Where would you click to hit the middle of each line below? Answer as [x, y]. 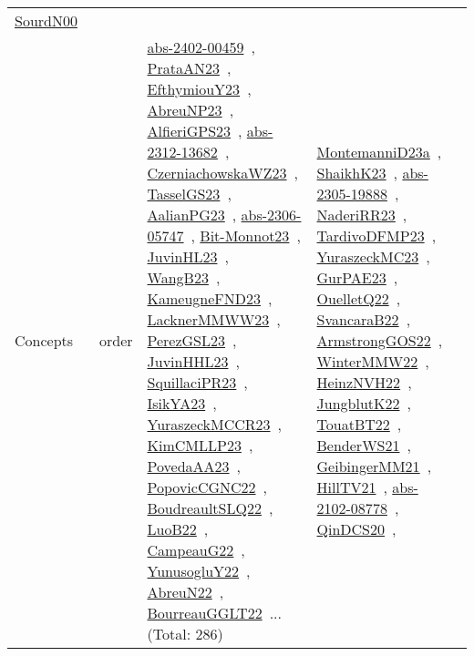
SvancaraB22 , [364, 319]
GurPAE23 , [357, 277]
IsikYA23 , [182, 403]
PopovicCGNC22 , [207, 487]
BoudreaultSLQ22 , [210, 508]
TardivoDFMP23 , [376, 236]
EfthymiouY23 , [199, 89]
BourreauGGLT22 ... [215, 613]
